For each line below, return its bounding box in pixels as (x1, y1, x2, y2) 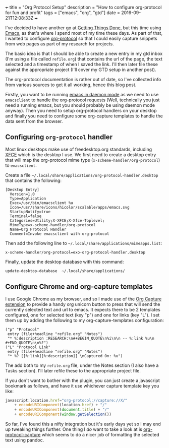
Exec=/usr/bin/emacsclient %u (10, 200, 73, 206)
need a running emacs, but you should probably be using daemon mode (5, 102, 155, 108)
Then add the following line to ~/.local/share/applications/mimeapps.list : (5, 240, 162, 246)
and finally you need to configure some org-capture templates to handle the (5, 113, 163, 119)
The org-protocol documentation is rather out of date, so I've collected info (5, 77, 161, 82)
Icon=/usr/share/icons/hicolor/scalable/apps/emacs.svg (10, 205, 130, 210)
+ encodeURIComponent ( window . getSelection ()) (14, 412, 112, 417)
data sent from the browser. (5, 118, 63, 124)
